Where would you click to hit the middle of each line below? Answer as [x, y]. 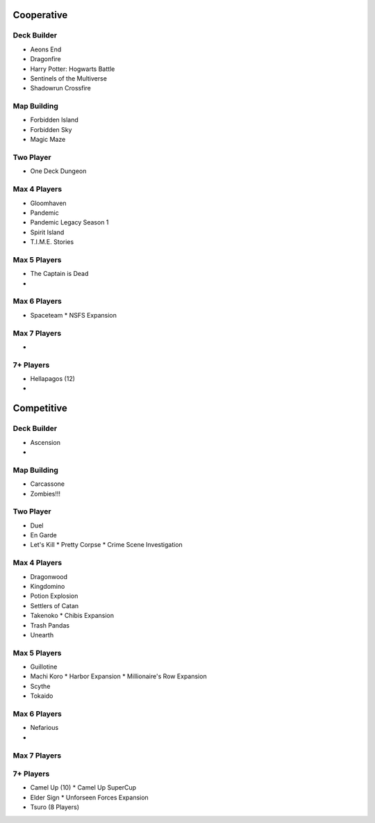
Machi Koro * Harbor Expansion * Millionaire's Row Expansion [119, 676]
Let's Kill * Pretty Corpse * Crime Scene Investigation [107, 545]
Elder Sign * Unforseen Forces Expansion [89, 797]
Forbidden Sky [51, 129]
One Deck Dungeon [58, 171]
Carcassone [48, 484]
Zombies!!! [45, 494]
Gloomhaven [48, 203]
